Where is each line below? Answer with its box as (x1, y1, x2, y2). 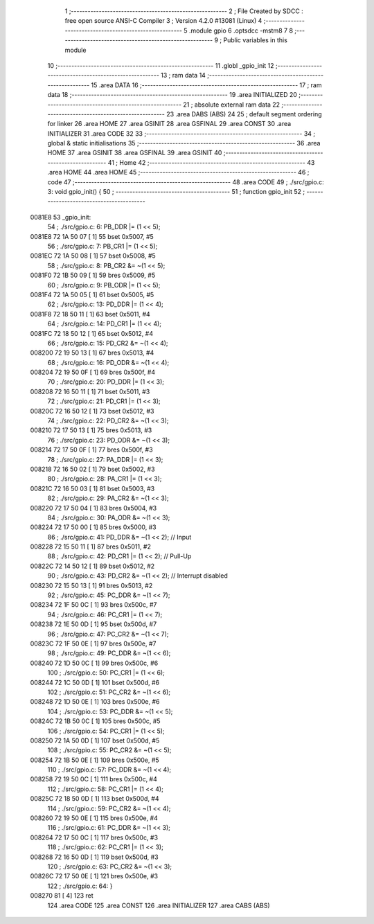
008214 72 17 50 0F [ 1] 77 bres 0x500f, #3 (30, 445, 153, 454)
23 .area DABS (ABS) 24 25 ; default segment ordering (166, 109, 322, 118)
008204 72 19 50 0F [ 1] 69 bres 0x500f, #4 (30, 368, 156, 377)
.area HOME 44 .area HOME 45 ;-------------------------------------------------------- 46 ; (47, 168, 310, 177)
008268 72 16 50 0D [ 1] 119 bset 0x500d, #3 (30, 853, 159, 861)
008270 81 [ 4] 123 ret (30, 891, 93, 900)
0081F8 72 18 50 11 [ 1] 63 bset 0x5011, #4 (30, 310, 150, 318)
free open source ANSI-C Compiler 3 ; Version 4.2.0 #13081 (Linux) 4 (64, 17, 262, 25)
